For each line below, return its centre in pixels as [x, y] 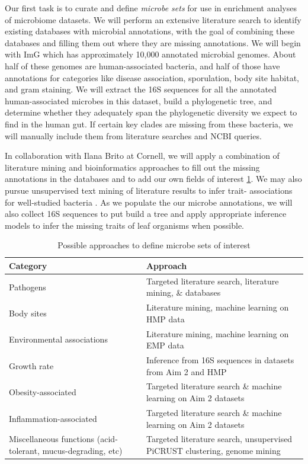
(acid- [107, 439]
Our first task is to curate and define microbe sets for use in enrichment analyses [151, 8]
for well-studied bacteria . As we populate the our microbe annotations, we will [149, 202]
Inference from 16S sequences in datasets [220, 360]
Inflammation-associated [53, 418]
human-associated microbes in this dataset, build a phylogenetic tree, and [139, 100]
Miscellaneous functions [52, 439]
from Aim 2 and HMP [186, 371]
